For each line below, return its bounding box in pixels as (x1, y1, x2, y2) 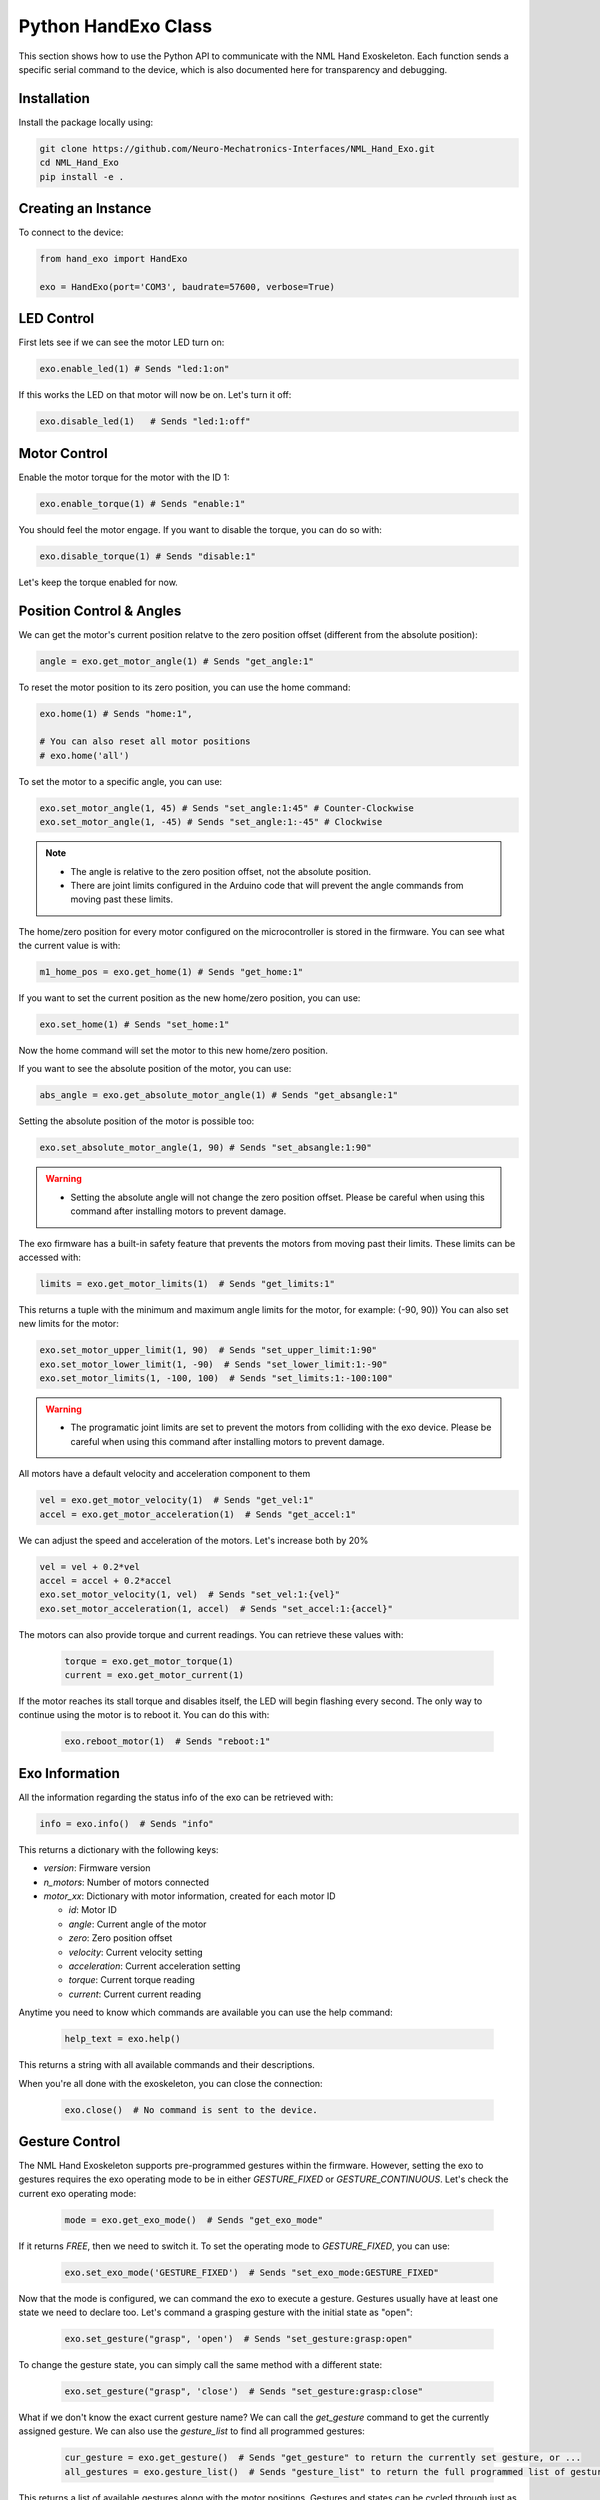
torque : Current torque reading (68, 1974, 195, 1986)
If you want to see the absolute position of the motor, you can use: (18, 1063, 292, 1075)
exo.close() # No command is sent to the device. (64, 2104, 319, 2115)
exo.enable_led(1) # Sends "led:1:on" (39, 363, 230, 375)
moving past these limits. (70, 893, 174, 905)
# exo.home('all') (39, 750, 130, 761)
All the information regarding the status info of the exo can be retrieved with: (18, 1791, 334, 1803)
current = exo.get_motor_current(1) (64, 1670, 245, 1681)
